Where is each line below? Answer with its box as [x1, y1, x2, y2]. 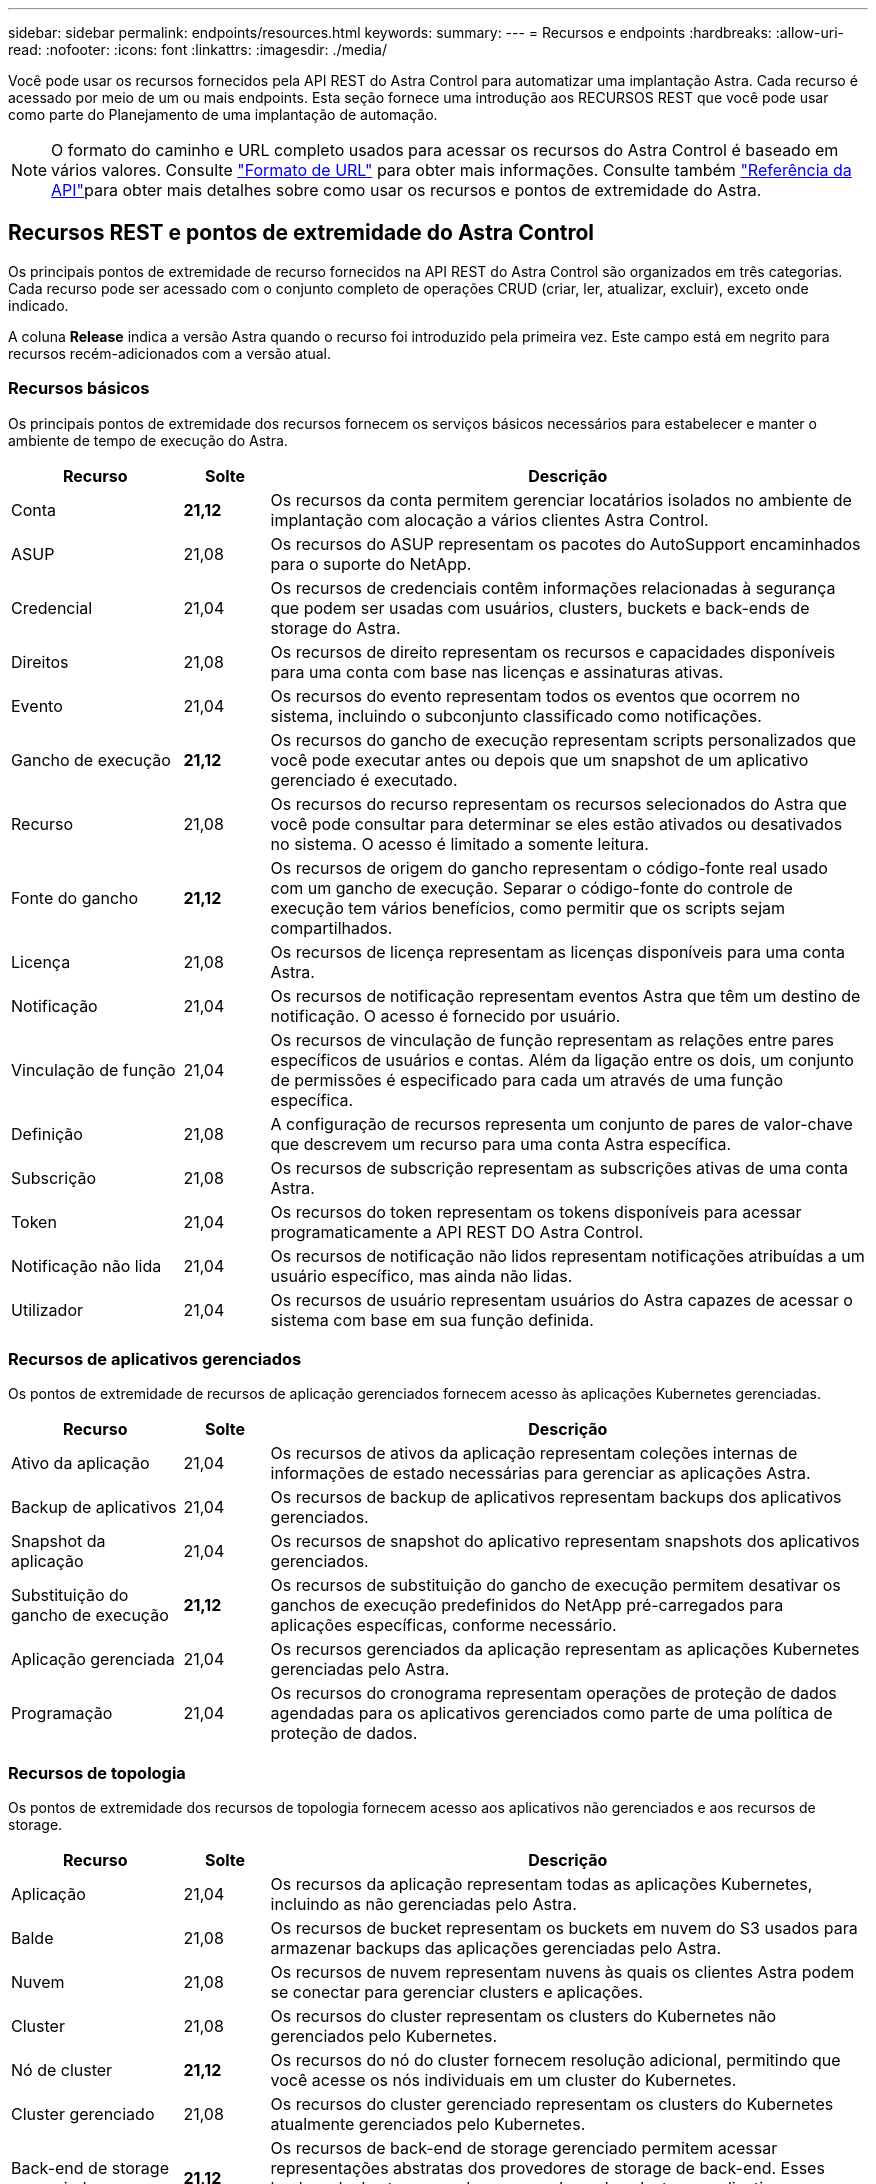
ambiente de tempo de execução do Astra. [8, 431, 288, 449]
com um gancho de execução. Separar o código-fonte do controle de [270, 877, 793, 898]
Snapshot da [11, 1531, 106, 1552]
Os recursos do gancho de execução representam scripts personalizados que [270, 729, 857, 750]
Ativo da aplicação [11, 1453, 150, 1474]
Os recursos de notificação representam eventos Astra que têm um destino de [270, 985, 861, 1006]
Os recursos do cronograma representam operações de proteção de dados [270, 1683, 837, 1704]
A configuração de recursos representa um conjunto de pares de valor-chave [270, 1113, 853, 1134]
